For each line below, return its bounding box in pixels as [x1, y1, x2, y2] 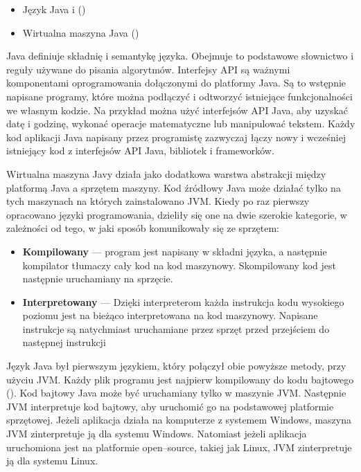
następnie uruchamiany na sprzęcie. [22, 271, 173, 286]
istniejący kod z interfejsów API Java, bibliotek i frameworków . [6, 143, 274, 158]
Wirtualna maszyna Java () [22, 25, 139, 39]
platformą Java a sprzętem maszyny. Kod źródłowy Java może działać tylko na [6, 180, 341, 194]
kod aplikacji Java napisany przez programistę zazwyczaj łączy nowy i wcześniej [6, 129, 346, 144]
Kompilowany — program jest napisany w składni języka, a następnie [22, 244, 327, 258]
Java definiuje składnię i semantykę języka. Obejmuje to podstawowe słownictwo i [6, 48, 354, 63]
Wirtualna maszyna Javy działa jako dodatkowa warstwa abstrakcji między [6, 166, 326, 181]
